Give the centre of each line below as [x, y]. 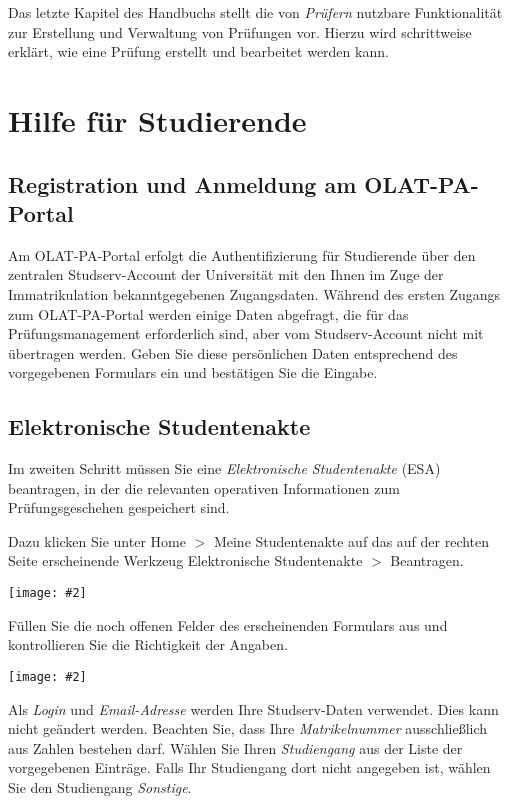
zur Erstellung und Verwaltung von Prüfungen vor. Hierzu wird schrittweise [240, 31]
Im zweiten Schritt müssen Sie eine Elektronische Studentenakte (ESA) [224, 468]
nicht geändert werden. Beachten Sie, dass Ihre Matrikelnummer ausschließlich [248, 728]
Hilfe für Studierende [157, 119]
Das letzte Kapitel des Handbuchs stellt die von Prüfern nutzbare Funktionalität [255, 12]
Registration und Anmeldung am [182, 183]
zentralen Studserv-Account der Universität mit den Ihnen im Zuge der [226, 274]
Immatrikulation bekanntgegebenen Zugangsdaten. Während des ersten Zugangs [254, 293]
